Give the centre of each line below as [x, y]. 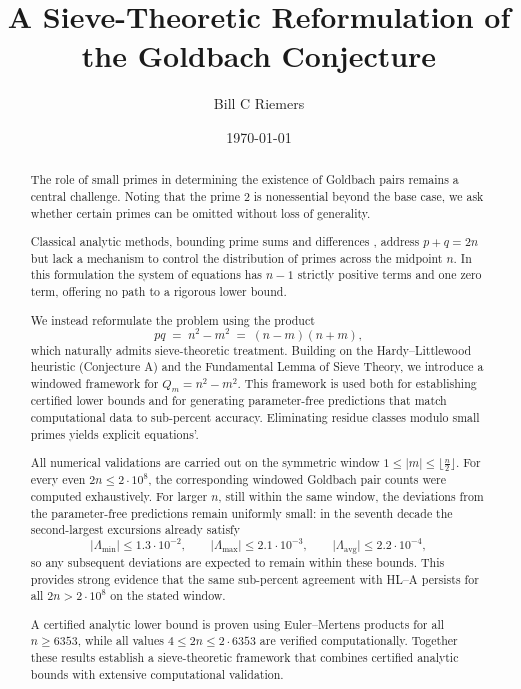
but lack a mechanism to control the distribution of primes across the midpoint [236, 257]
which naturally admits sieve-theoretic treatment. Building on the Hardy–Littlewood [251, 349]
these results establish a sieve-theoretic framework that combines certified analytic [244, 657]
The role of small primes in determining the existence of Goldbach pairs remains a [244, 179]
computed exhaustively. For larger [119, 495]
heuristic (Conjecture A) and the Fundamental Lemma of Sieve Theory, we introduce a [257, 366]
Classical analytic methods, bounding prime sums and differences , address [225, 241]
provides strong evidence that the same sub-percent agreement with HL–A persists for [254, 578]
